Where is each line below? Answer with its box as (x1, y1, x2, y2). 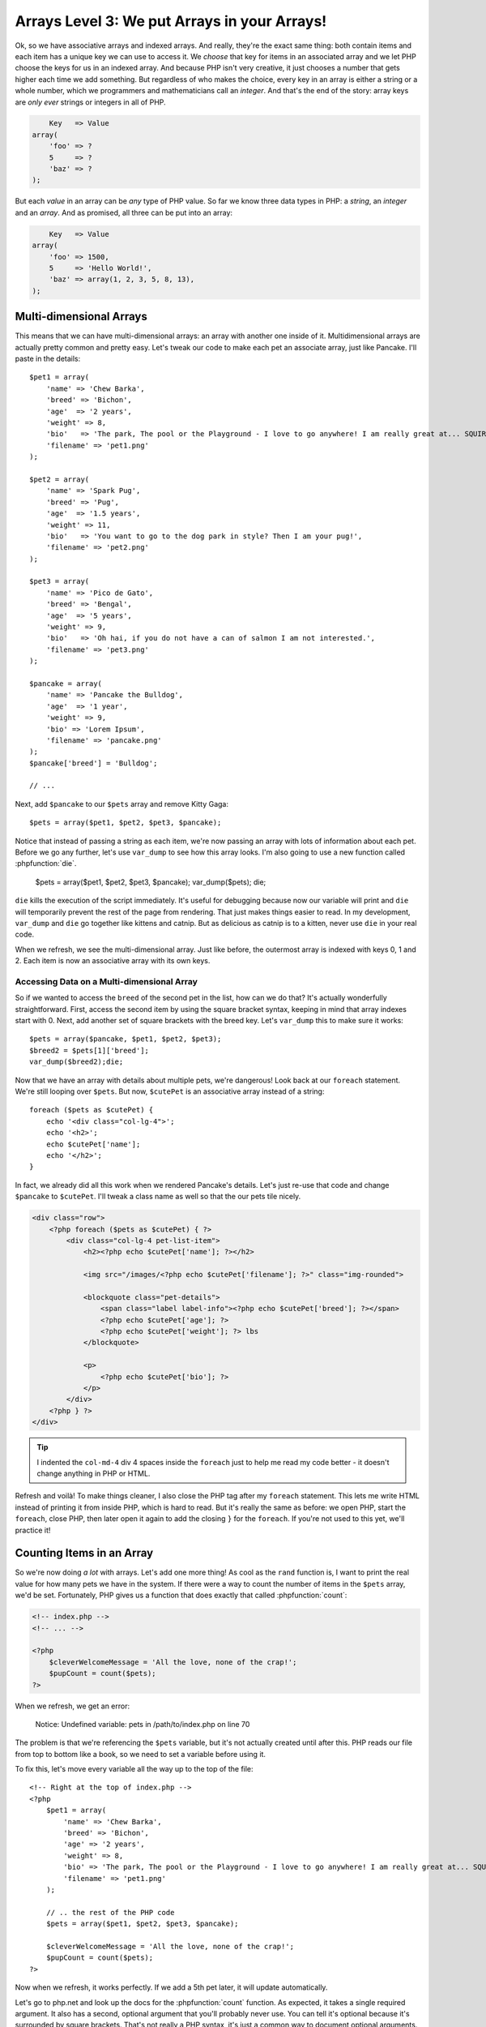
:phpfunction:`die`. (15, 859, 77, 868)
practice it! (15, 1525, 51, 1535)
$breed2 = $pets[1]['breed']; (29, 1046, 150, 1055)
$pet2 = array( (29, 474, 90, 484)
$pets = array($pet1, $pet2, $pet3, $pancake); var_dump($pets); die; (35, 876, 266, 887)
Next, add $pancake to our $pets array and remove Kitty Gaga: (15, 799, 228, 808)
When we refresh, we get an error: (15, 1701, 130, 1711)
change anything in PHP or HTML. (36, 1468, 151, 1478)
